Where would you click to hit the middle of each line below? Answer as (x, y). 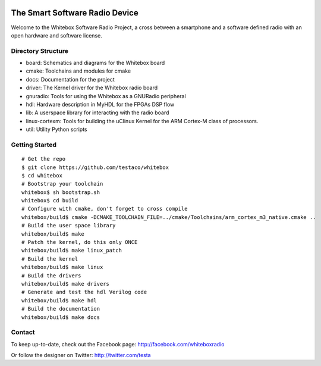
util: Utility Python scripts (56, 129)
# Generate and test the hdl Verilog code (84, 292)
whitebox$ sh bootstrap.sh (61, 192)
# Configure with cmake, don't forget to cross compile (105, 209)
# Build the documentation (61, 309)
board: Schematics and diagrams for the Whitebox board (95, 63)
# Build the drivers (51, 276)
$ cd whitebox (42, 175)
